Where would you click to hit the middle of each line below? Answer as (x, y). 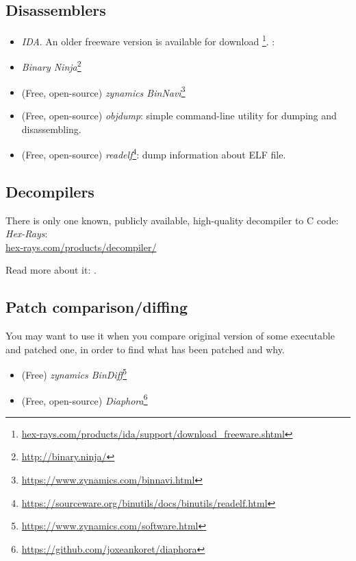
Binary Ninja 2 (51, 66)
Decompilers (50, 191)
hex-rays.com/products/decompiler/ (81, 247)
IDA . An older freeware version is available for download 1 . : (148, 40)
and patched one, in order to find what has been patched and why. (145, 349)
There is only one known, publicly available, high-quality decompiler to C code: (172, 220)
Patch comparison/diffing (97, 307)
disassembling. (51, 129)
